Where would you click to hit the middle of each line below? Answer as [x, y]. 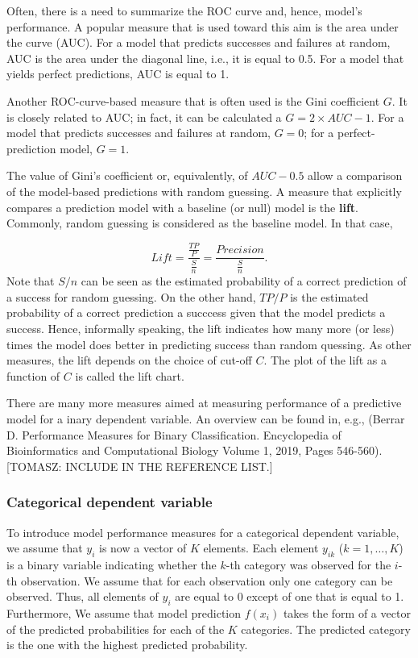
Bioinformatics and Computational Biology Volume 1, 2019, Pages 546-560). [195, 450]
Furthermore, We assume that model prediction [124, 613]
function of [33, 375]
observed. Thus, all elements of [83, 596]
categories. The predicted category [326, 629]
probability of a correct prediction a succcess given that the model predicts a [196, 312]
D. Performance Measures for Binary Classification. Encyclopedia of [174, 434]
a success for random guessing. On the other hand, [131, 296]
